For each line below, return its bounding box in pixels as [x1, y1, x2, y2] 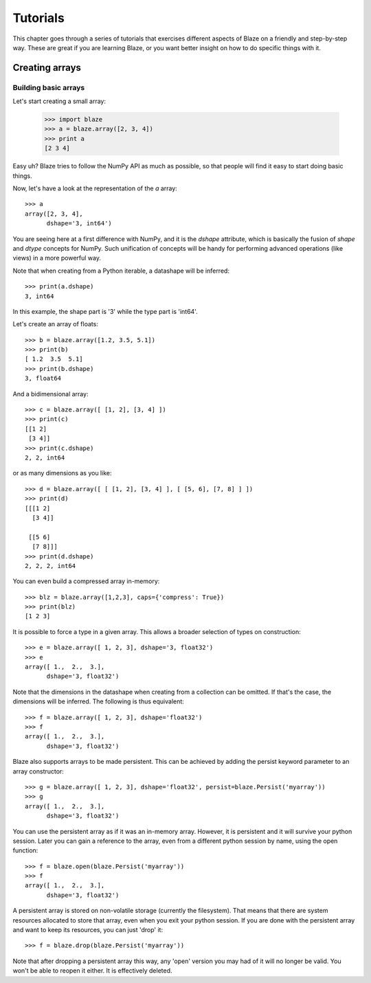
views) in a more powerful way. [12, 254, 102, 262]
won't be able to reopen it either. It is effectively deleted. [12, 967, 172, 975]
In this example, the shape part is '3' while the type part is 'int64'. [12, 307, 199, 315]
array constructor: [12, 767, 65, 776]
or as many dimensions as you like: [12, 469, 112, 477]
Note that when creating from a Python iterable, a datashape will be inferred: [12, 267, 230, 275]
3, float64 [25, 374, 62, 383]
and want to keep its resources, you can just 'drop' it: [12, 926, 164, 934]
